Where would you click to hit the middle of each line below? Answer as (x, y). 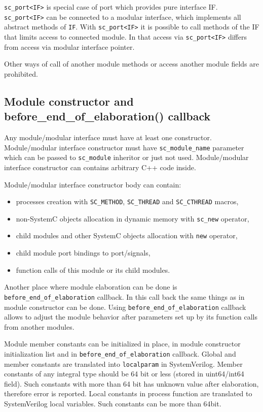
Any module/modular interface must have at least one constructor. (108, 137)
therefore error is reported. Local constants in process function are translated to (128, 393)
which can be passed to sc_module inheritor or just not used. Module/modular (126, 157)
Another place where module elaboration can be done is (91, 287)
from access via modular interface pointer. (69, 46)
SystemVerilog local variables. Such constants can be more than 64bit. (113, 404)
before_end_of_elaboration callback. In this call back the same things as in (124, 296)
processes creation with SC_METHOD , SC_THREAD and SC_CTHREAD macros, (127, 201)
